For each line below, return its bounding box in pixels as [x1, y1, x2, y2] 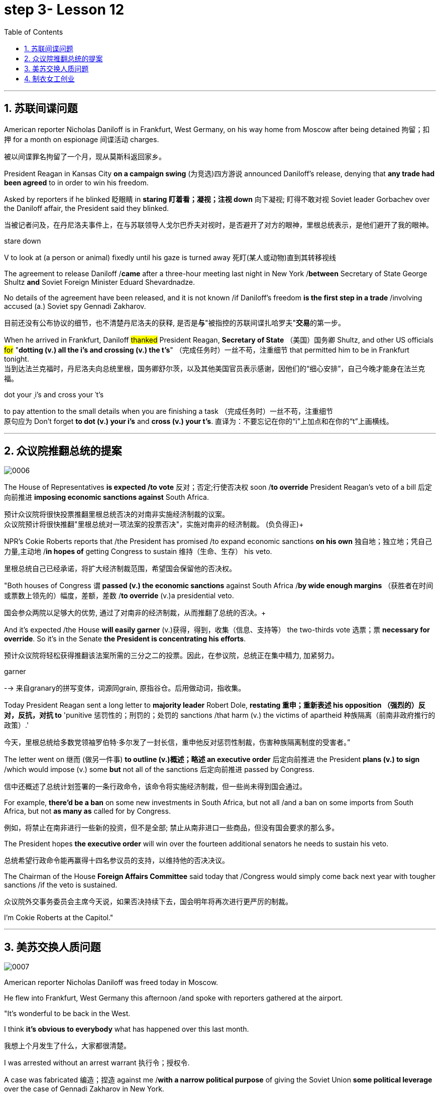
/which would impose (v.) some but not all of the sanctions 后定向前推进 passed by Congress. [4, 765, 314, 774]
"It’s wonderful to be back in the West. [4, 1009, 131, 1018]
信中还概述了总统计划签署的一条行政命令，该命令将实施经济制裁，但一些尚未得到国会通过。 [4, 782, 306, 791]
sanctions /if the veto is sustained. [4, 881, 118, 890]
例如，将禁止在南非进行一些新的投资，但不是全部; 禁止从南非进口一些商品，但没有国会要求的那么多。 [4, 823, 339, 832]
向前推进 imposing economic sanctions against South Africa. [4, 493, 209, 502]
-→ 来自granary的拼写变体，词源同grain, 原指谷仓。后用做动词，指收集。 [4, 684, 246, 693]
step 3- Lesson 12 [4, 1, 125, 18]
